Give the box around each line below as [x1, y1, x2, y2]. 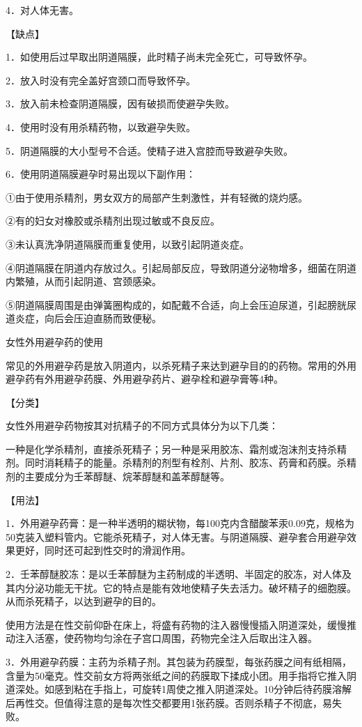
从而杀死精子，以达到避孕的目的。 [6, 594, 162, 609]
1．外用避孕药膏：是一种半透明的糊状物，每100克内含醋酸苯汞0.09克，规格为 [6, 516, 354, 530]
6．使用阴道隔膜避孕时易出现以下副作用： [6, 167, 196, 181]
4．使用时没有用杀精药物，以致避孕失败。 [6, 119, 196, 134]
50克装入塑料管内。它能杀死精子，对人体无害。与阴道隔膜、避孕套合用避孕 [6, 529, 347, 544]
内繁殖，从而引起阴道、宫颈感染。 [6, 274, 162, 289]
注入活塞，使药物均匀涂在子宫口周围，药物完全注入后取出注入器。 [15, 631, 317, 645]
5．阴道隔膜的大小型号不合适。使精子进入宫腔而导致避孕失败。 [6, 143, 293, 158]
